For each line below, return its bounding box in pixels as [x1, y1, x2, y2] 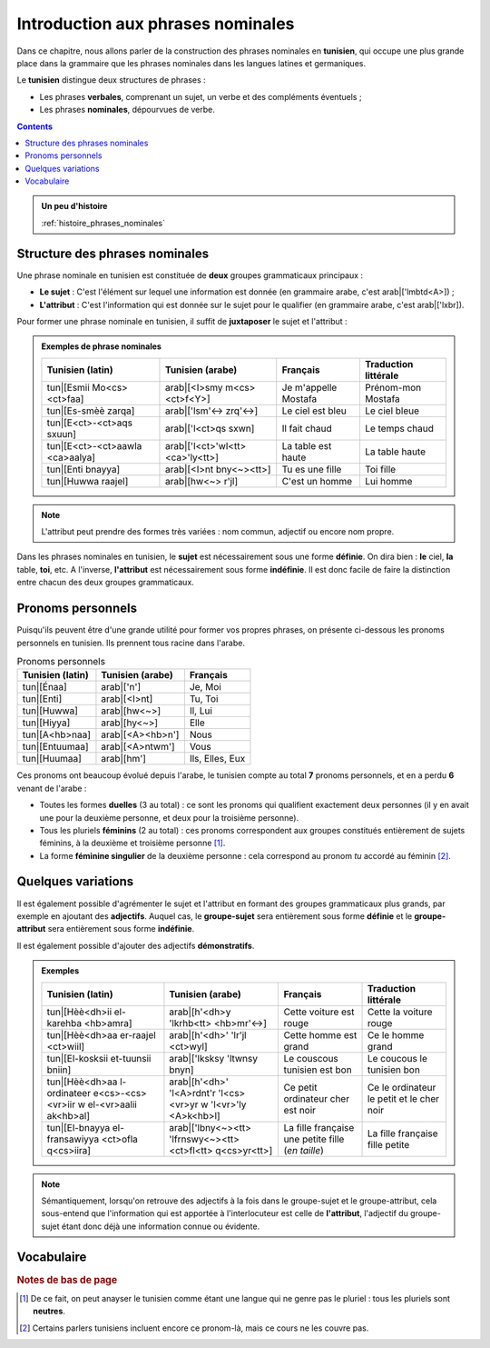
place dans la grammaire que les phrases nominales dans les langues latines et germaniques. [16, 57, 367, 68]
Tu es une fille [281, 463, 342, 475]
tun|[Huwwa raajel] [46, 474, 129, 487]
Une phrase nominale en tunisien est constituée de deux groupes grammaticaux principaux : [16, 269, 363, 281]
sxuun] [46, 427, 77, 440]
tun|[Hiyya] [22, 716, 71, 729]
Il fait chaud [281, 422, 332, 434]
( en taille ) [283, 1143, 324, 1156]
